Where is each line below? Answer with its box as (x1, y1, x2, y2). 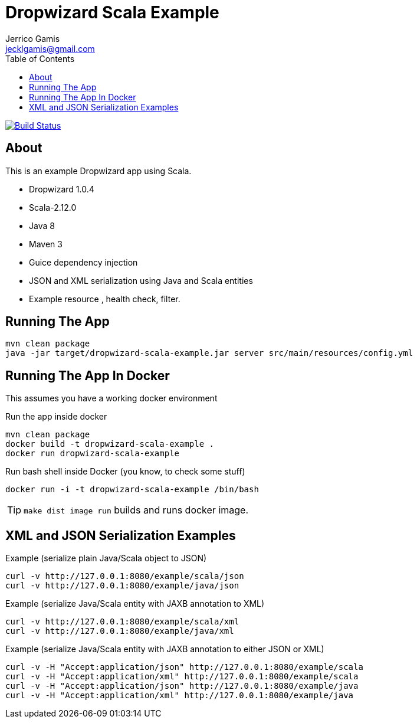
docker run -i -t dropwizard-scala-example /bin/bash (5, 485, 259, 495)
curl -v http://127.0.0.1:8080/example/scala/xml (5, 617, 239, 627)
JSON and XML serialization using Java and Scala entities (29, 275, 253, 286)
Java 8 (29, 220, 55, 231)
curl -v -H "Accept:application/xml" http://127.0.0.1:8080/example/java (5, 691, 354, 701)
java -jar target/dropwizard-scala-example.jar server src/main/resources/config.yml (5, 348, 413, 358)
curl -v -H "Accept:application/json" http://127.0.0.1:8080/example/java (5, 681, 359, 691)
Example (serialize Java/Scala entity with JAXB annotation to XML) (5, 598, 265, 609)
